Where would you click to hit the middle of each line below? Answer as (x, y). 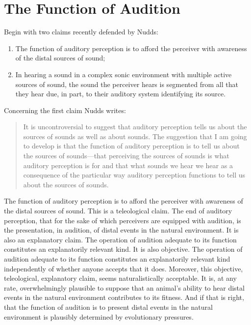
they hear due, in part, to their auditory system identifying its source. (121, 94)
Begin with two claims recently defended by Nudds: (81, 32)
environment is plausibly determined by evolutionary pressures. (99, 316)
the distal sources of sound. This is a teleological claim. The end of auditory (118, 211)
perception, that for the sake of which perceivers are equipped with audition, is (123, 220)
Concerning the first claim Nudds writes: (65, 110)
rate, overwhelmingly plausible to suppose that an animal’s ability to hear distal (124, 287)
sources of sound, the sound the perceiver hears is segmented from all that (127, 84)
